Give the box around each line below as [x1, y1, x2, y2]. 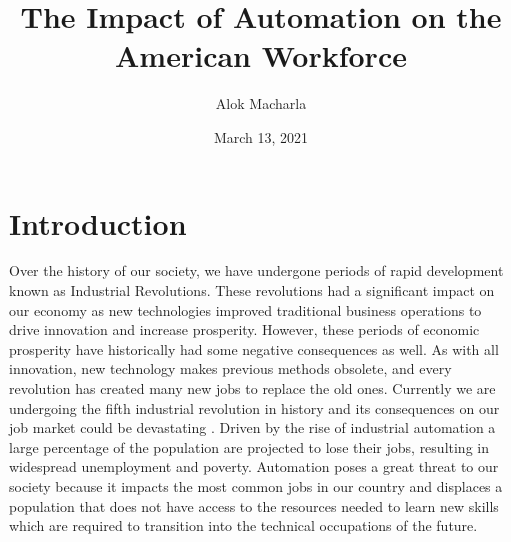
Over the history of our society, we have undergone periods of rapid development [9, 260, 504, 281]
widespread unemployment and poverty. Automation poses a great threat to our [9, 456, 499, 477]
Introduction [9, 202, 187, 243]
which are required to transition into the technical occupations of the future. [9, 515, 478, 536]
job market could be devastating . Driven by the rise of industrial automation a [9, 417, 496, 438]
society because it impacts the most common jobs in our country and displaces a [9, 475, 503, 496]
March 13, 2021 [213, 126, 309, 147]
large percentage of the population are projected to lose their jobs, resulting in [9, 436, 489, 457]
